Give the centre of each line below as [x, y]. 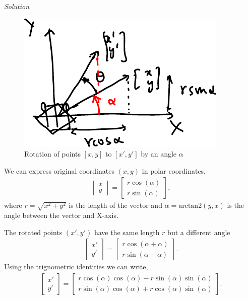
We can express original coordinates [59, 170]
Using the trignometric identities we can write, [76, 267]
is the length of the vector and [115, 205]
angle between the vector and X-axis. [61, 215]
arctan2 [190, 206]
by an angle [159, 154]
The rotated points [33, 232]
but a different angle [199, 232]
